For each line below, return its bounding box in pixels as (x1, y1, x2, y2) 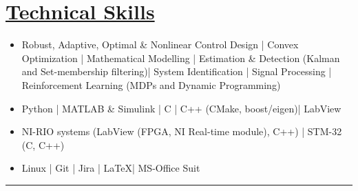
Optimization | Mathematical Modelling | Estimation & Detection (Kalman (21, 50, 340, 65)
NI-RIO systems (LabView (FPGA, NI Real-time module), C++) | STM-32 (21, 124, 342, 139)
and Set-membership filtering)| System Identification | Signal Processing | (21, 64, 332, 79)
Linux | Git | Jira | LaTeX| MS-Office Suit (21, 161, 200, 175)
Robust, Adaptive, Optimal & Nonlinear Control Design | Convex (21, 37, 299, 52)
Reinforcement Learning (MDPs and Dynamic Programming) (21, 77, 281, 92)
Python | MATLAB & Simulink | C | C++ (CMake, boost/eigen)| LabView (21, 101, 341, 115)
